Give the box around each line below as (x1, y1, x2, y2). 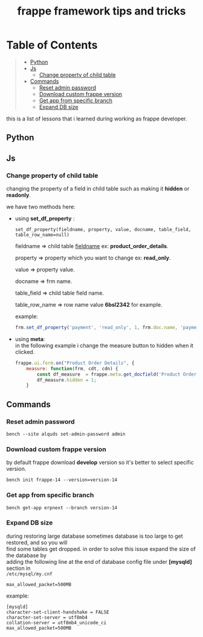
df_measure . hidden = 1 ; (37, 377, 97, 383)
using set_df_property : (14, 215, 75, 222)
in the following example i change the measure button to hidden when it (14, 342, 193, 349)
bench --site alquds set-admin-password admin (6, 431, 126, 437)
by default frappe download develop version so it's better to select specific (6, 459, 195, 466)
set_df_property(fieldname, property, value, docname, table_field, (14, 227, 192, 233)
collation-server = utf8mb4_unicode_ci (6, 619, 107, 626)
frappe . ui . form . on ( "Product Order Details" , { (14, 360, 135, 366)
